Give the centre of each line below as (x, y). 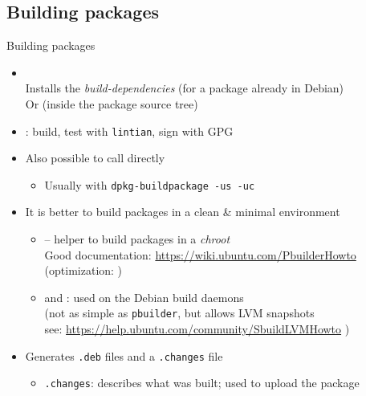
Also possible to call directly (95, 158)
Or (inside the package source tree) (112, 103)
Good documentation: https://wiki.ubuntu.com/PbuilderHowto (200, 254)
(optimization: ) (83, 270)
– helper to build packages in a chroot (137, 239)
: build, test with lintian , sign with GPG (129, 131)
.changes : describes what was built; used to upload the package (202, 383)
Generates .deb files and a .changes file (124, 355)
